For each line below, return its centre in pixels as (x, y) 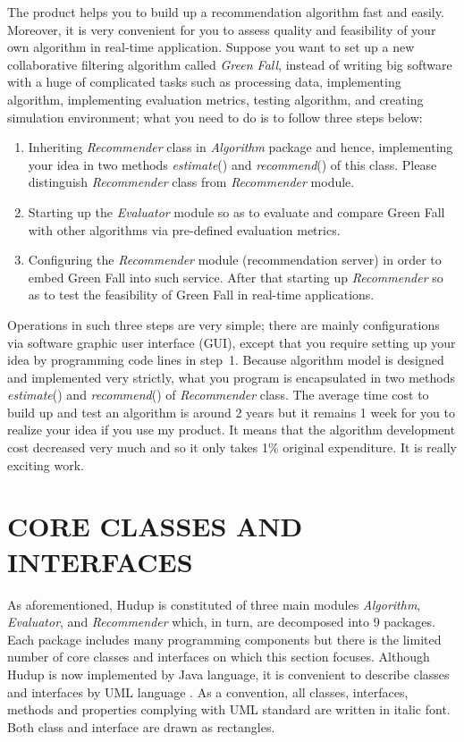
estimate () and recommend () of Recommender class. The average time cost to (218, 395)
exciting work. (46, 464)
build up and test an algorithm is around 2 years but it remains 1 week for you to (232, 412)
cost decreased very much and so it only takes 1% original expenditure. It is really (232, 447)
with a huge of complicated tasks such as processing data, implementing (204, 82)
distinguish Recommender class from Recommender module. (191, 182)
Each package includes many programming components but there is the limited (224, 639)
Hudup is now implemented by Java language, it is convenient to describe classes (228, 674)
